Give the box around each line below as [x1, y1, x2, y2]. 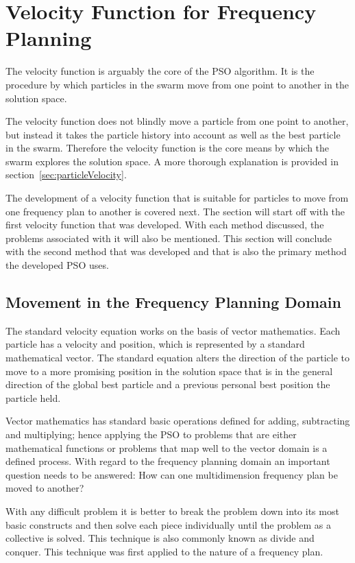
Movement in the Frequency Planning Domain [5, 291, 341, 313]
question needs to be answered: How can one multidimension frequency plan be [5, 467, 338, 481]
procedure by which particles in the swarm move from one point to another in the [5, 77, 349, 91]
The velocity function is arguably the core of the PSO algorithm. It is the [5, 64, 315, 78]
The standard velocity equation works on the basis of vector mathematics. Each [5, 323, 341, 337]
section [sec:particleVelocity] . [5, 167, 127, 182]
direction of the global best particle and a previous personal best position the [5, 377, 330, 392]
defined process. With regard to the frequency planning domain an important [5, 454, 330, 468]
